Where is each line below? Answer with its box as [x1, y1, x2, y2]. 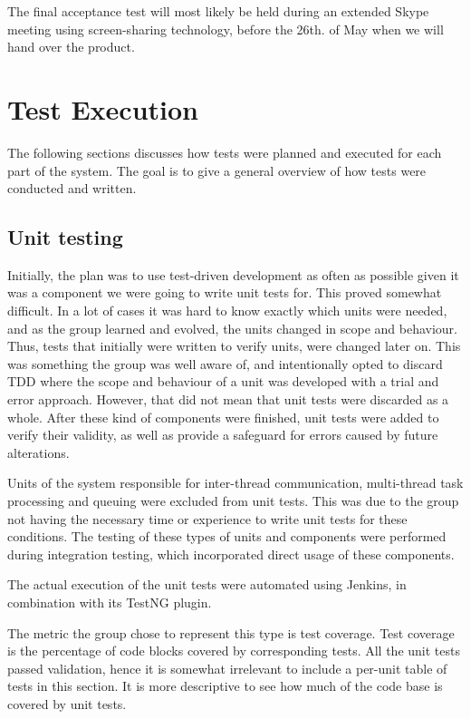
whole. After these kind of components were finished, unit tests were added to [7, 407, 439, 426]
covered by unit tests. [7, 694, 127, 713]
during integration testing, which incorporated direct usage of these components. [7, 544, 455, 563]
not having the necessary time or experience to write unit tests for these [7, 509, 408, 528]
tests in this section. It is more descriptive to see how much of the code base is [7, 676, 443, 695]
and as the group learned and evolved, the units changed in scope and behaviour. [7, 318, 457, 337]
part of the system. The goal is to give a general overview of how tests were [7, 160, 427, 180]
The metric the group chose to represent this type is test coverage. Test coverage [7, 623, 455, 642]
